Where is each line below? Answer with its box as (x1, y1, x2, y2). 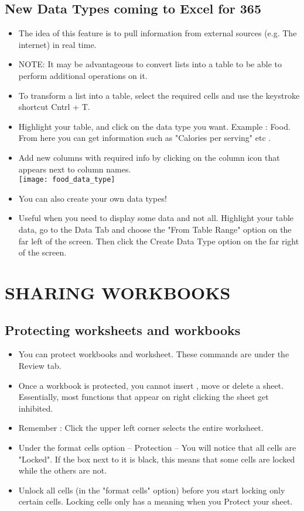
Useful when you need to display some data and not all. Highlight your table (18, 212, 294, 224)
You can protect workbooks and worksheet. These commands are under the (18, 348, 289, 360)
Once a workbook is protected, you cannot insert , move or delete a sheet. (18, 379, 284, 391)
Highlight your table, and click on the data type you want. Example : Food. (18, 120, 291, 132)
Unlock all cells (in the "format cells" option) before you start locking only (18, 484, 285, 496)
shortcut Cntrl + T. (18, 101, 90, 113)
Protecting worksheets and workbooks (5, 320, 241, 339)
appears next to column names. (18, 163, 131, 175)
